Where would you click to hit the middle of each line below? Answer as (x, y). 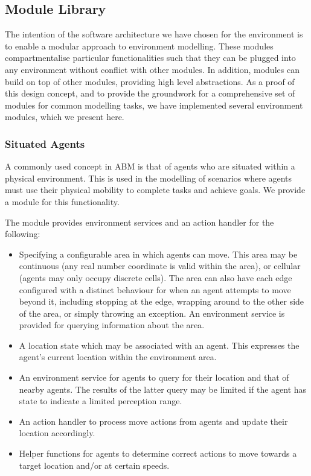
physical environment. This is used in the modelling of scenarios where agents (149, 178)
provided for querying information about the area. (112, 325)
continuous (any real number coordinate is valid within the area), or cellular (160, 266)
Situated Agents (45, 143)
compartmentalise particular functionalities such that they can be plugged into (150, 58)
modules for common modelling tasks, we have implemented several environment (154, 105)
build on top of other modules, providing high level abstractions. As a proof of (150, 81)
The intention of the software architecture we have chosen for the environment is (154, 34)
